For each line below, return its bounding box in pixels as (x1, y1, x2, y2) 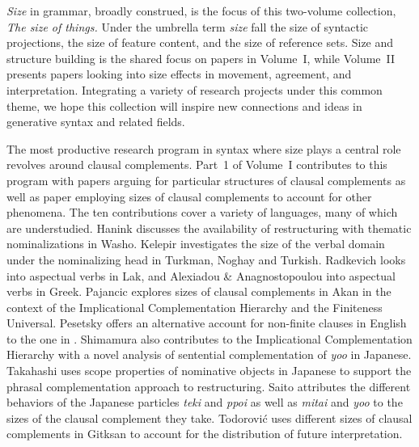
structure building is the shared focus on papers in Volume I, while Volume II (6, 49, 396, 66)
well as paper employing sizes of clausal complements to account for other (6, 188, 372, 205)
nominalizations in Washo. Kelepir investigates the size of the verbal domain (6, 235, 385, 252)
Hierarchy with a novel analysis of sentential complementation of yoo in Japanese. (6, 346, 412, 363)
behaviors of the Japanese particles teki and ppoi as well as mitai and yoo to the (6, 394, 403, 411)
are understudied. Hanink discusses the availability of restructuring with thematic (6, 219, 412, 236)
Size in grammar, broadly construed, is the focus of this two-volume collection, (6, 2, 396, 19)
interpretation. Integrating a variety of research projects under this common (6, 81, 383, 98)
